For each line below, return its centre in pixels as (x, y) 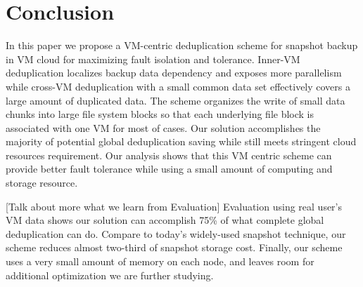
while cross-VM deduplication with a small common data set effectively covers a (178, 86)
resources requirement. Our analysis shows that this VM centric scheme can (169, 155)
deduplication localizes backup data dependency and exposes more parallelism (174, 73)
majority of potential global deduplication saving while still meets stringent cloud (181, 141)
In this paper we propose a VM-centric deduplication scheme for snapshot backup (182, 45)
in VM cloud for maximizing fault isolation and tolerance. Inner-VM (153, 59)
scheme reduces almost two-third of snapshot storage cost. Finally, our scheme (174, 247)
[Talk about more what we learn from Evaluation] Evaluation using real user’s (174, 206)
